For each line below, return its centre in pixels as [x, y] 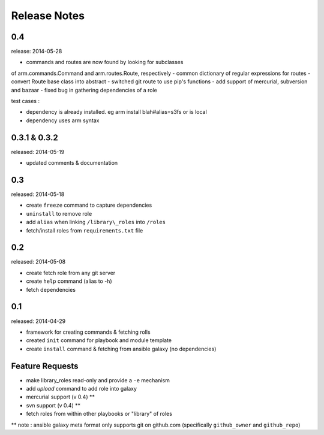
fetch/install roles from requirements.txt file [85, 230]
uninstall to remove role [59, 213]
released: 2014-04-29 [38, 321]
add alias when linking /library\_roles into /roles [96, 222]
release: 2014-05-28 [37, 52]
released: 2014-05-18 [38, 194]
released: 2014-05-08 [38, 262]
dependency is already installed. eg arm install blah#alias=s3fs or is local [116, 112]
